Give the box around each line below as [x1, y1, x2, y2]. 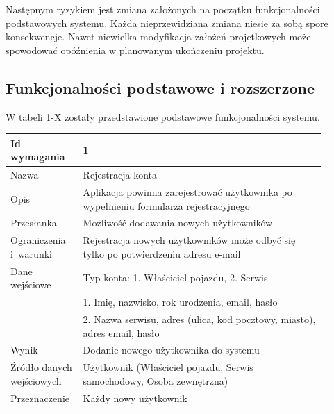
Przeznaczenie [10, 390, 69, 405]
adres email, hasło [83, 325, 160, 340]
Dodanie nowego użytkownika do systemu [83, 342, 260, 357]
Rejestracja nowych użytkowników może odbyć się [83, 233, 296, 247]
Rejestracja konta [83, 167, 158, 182]
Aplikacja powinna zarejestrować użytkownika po [83, 184, 292, 199]
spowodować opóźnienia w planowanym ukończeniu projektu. [6, 42, 265, 57]
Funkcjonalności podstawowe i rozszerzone [6, 76, 315, 98]
